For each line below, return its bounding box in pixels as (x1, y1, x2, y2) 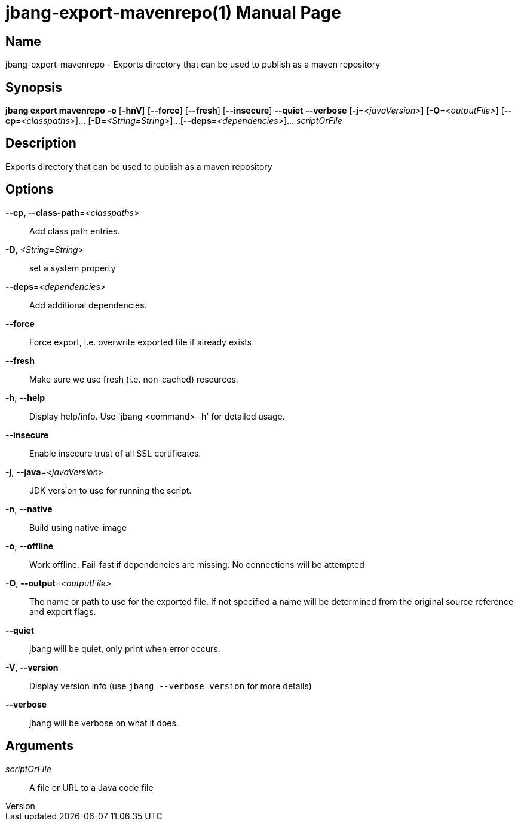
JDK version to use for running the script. (29, 485, 192, 495)
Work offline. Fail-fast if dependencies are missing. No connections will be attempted (29, 559, 364, 570)
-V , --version (5, 662, 59, 672)
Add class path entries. (29, 225, 120, 236)
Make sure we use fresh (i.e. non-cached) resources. (29, 374, 238, 384)
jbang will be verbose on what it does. (29, 717, 179, 728)
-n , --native (5, 503, 53, 514)
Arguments (5, 738, 74, 754)
